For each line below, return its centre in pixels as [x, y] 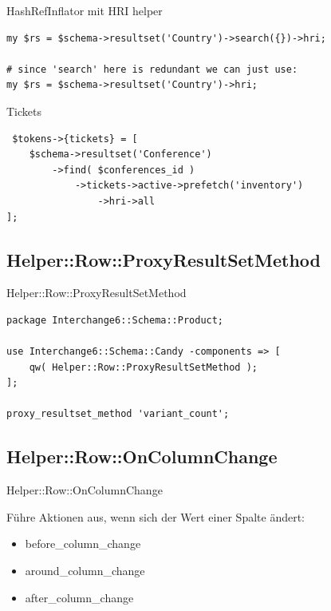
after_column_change [79, 597]
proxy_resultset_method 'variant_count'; [118, 414]
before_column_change [83, 544]
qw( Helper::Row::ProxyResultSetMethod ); [143, 367]
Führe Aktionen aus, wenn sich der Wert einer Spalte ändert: [156, 516]
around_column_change [85, 571]
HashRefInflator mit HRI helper [85, 10]
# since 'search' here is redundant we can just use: [152, 69]
